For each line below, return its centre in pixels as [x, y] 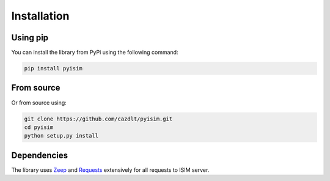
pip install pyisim [53, 68]
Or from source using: [39, 102]
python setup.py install [61, 136]
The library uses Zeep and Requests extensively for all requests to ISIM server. [110, 170]
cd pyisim [39, 127]
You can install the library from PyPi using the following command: [95, 53]
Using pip [30, 38]
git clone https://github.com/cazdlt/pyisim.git [98, 119]
